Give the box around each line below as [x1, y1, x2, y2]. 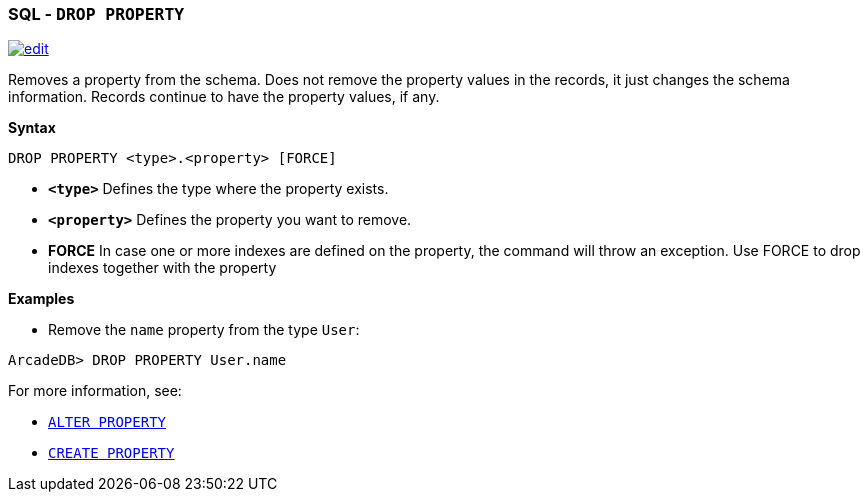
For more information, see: [8, 382, 182, 400]
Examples [8, 290, 75, 308]
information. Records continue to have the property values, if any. [8, 88, 440, 106]
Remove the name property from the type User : [48, 321, 360, 339]
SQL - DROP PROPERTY [8, 4, 185, 24]
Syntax [8, 119, 56, 137]
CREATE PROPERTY [48, 445, 175, 462]
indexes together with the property [48, 259, 277, 277]
